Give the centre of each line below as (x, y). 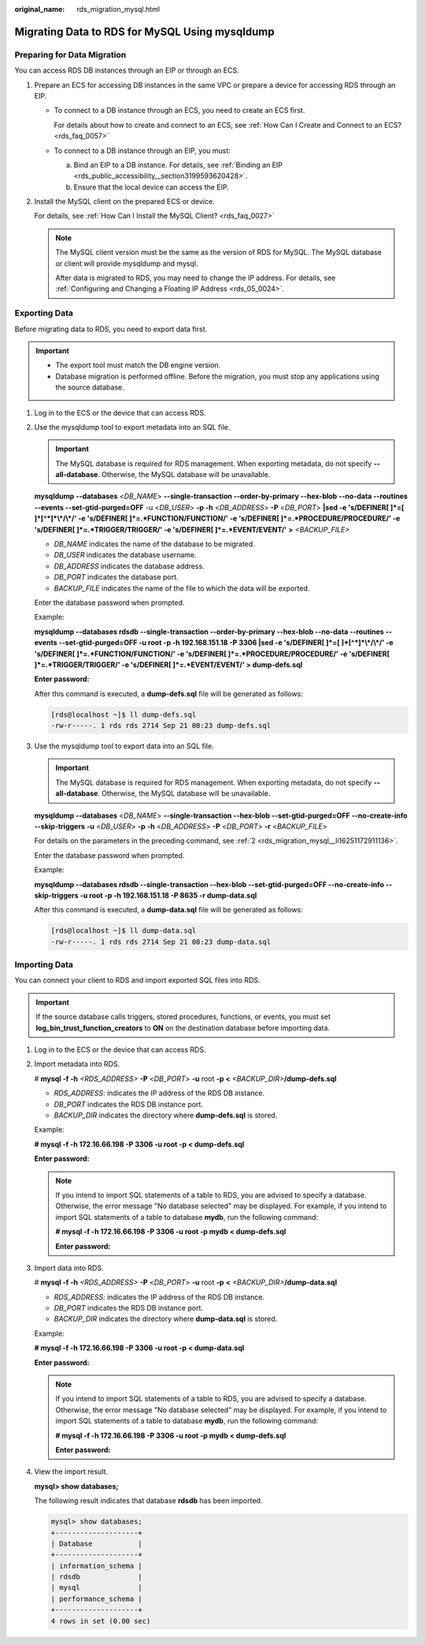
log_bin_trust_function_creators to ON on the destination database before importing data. (183, 1028)
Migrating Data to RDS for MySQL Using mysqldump (144, 32)
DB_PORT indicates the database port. (116, 577)
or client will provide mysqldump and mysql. (127, 263)
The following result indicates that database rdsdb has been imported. (148, 1501)
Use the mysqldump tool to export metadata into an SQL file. (132, 427)
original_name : (40, 9)
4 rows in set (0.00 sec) (101, 1621)
